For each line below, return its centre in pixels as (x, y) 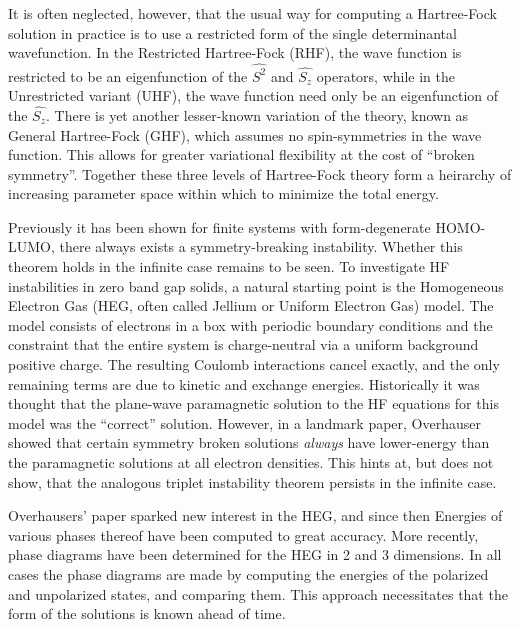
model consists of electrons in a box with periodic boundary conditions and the (250, 324)
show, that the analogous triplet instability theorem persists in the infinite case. (252, 481)
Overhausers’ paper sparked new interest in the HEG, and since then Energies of (255, 515)
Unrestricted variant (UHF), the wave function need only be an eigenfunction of (253, 95)
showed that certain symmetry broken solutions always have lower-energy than (249, 442)
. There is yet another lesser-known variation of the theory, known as (257, 114)
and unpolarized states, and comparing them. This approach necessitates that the (258, 593)
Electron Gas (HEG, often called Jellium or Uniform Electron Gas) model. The (251, 305)
